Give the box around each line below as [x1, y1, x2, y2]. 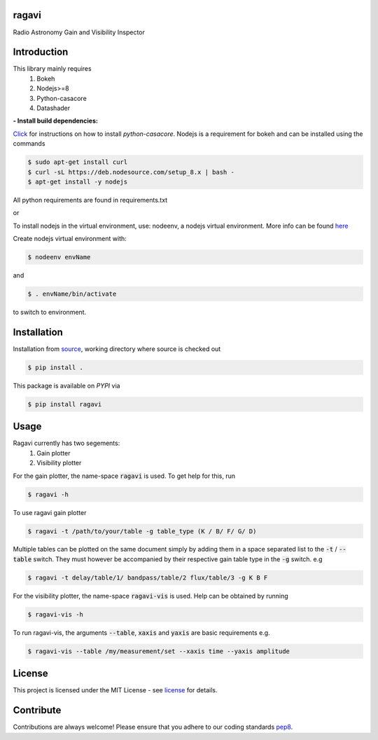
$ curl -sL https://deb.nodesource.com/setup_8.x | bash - [27, 168, 234, 176]
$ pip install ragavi [27, 400, 102, 408]
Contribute [13, 704, 62, 716]
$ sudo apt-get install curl [27, 158, 128, 166]
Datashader [36, 104, 71, 112]
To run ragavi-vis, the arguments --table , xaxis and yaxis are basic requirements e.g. [13, 628, 270, 637]
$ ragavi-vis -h [27, 610, 84, 618]
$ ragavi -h [27, 491, 69, 498]
